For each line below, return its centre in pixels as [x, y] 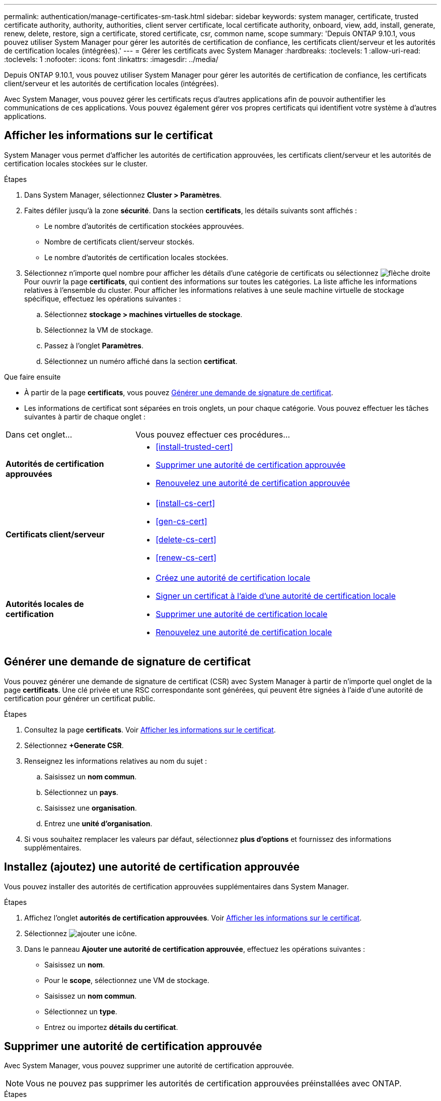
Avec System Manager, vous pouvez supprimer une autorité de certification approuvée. [149, 1066]
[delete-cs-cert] [186, 539]
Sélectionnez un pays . [81, 792]
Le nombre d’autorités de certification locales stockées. [136, 257]
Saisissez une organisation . [91, 808]
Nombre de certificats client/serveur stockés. [119, 241]
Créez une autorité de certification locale [233, 577]
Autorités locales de [45, 604]
